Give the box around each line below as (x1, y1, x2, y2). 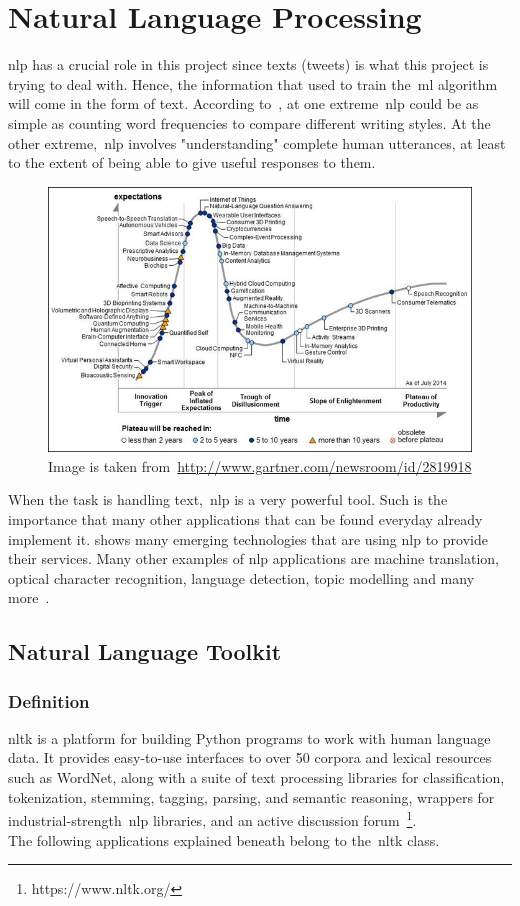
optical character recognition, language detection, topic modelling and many (8, 567, 475, 588)
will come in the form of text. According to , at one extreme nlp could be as (8, 93, 479, 114)
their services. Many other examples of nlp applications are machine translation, (8, 548, 499, 569)
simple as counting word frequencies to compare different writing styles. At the (8, 112, 491, 133)
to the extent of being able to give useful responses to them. (8, 152, 376, 173)
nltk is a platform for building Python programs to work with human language (8, 727, 491, 748)
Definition (8, 688, 90, 713)
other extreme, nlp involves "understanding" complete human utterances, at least (8, 132, 506, 153)
